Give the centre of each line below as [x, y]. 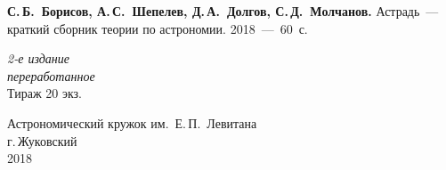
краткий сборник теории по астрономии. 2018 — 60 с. [158, 28]
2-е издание [38, 58]
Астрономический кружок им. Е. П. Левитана [132, 122]
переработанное [51, 75]
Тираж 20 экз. [45, 93]
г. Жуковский [42, 140]
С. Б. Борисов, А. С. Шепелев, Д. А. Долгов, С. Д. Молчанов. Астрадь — [223, 11]
